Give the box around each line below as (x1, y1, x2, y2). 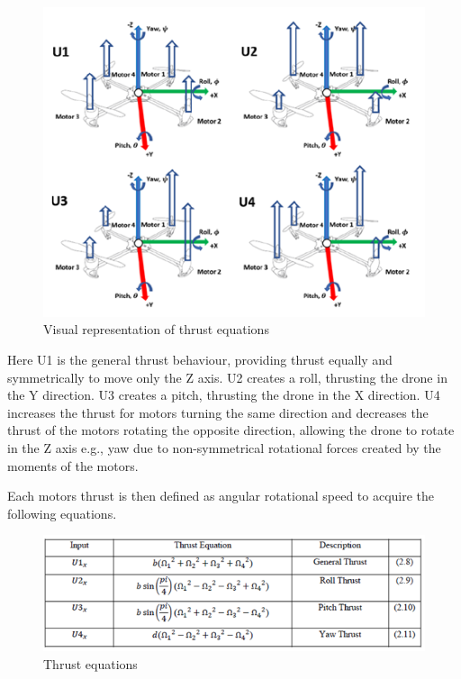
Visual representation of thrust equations (43, 320, 269, 339)
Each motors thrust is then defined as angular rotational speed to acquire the (7, 486, 435, 505)
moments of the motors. (7, 456, 139, 475)
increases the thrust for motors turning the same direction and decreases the (7, 403, 429, 421)
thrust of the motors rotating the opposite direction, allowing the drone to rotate (7, 421, 455, 439)
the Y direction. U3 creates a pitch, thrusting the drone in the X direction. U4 (7, 385, 440, 404)
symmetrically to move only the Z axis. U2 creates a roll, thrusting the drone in (7, 367, 447, 386)
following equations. (7, 503, 117, 522)
